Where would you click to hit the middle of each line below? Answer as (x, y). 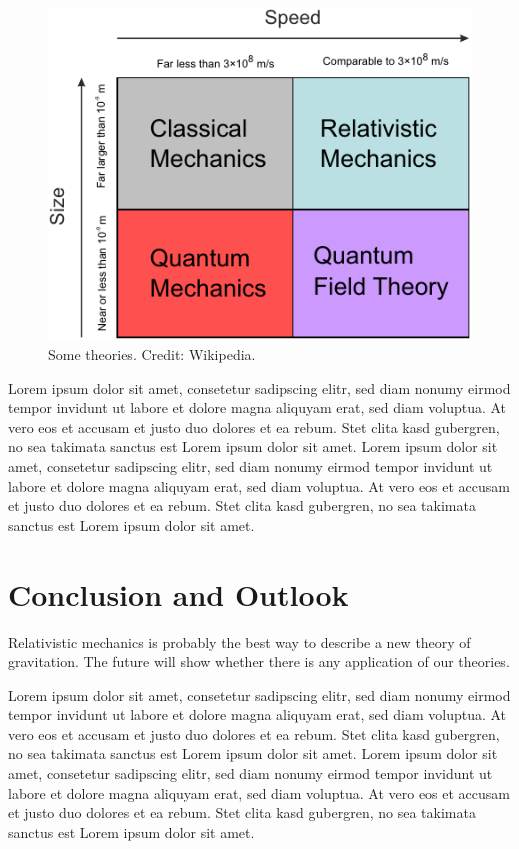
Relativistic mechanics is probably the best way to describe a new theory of (239, 641)
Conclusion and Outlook (178, 593)
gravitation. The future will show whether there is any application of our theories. (259, 661)
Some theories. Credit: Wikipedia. (152, 354)
